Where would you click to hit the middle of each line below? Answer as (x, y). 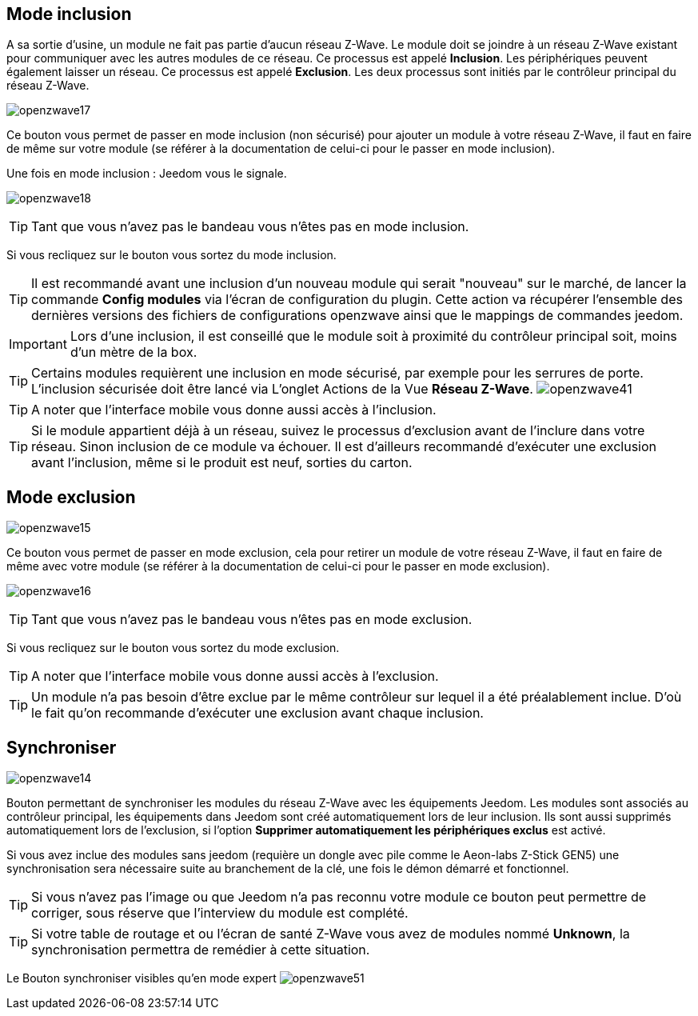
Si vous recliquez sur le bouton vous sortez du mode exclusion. (173, 648)
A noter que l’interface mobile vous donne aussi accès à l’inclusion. (234, 410)
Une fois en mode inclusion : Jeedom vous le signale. (147, 174)
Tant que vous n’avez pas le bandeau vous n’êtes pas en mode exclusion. (252, 620)
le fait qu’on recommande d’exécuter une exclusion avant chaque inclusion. (257, 713)
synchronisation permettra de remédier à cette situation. (201, 950)
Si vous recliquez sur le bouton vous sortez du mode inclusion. (172, 255)
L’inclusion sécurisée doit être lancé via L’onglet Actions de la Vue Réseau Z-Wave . (282, 389)
